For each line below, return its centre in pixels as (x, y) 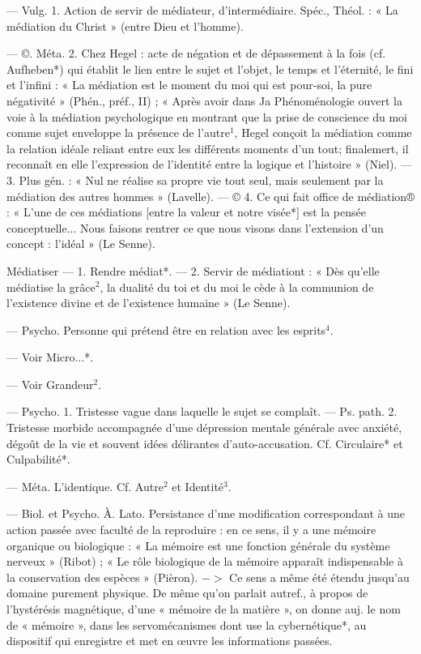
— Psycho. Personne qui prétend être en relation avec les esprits (166, 329)
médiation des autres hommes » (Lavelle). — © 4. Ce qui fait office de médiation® (210, 196)
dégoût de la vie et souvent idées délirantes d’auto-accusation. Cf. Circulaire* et (205, 443)
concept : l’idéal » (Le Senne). (81, 244)
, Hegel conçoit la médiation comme (323, 133)
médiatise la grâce (51, 286)
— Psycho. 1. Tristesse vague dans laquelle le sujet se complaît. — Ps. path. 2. (202, 411)
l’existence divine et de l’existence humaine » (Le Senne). (149, 303)
